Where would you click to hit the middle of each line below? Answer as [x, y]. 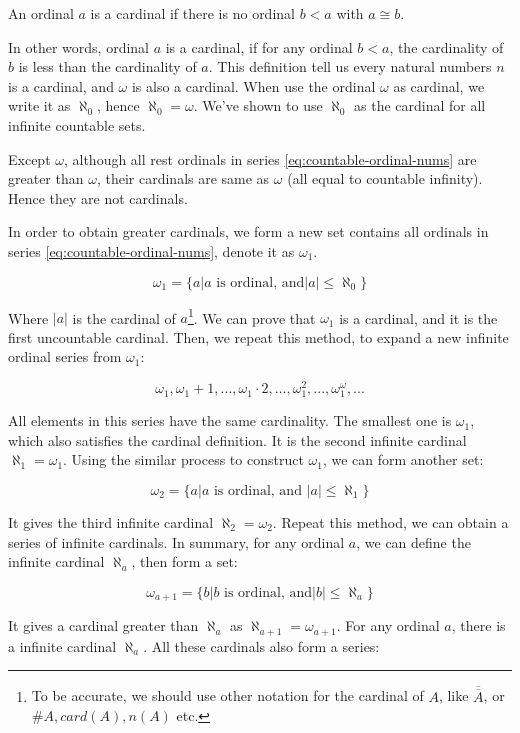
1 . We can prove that [251, 316]
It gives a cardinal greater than [103, 625]
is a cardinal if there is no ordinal [192, 13]
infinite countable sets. [77, 124]
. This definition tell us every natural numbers [350, 66]
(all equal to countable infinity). [385, 178]
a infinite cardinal [62, 645]
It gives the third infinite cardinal [111, 521]
